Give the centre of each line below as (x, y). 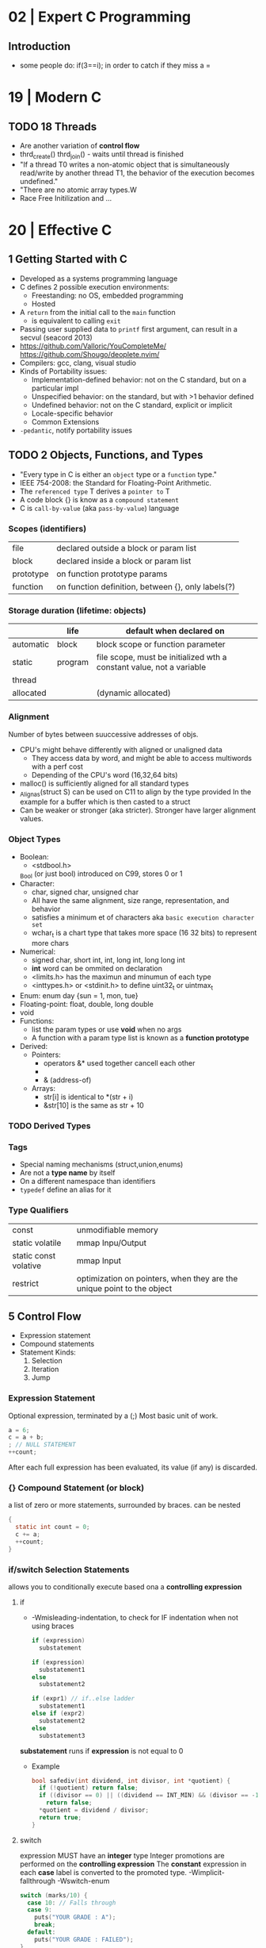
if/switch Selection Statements (69, 1570)
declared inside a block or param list (124, 561)
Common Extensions (65, 421)
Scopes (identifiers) (47, 528)
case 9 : (40, 1910)
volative (27, 1266)
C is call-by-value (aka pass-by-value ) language (99, 508)
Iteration (45, 1370)
